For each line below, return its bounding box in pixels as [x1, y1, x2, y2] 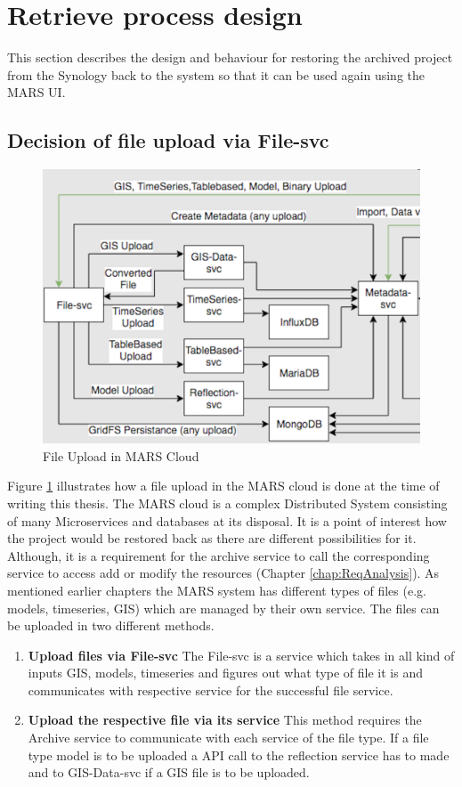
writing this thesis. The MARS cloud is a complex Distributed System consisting [7, 493, 448, 512]
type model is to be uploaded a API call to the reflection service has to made [28, 745, 450, 764]
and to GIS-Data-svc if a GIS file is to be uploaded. [28, 763, 310, 782]
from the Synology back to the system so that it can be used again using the [7, 65, 426, 84]
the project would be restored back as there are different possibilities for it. [7, 529, 417, 548]
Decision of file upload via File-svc [7, 126, 329, 154]
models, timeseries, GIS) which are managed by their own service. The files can [7, 598, 440, 617]
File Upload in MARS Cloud [43, 446, 199, 465]
